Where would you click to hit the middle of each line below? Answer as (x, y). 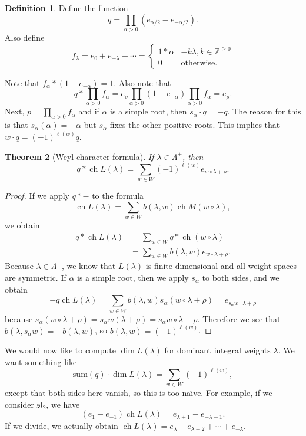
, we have (63, 404)
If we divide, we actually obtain (61, 425)
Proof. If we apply (37, 196)
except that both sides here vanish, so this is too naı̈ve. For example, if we (139, 393)
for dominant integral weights (217, 350)
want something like (41, 361)
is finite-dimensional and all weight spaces (221, 266)
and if (89, 111)
